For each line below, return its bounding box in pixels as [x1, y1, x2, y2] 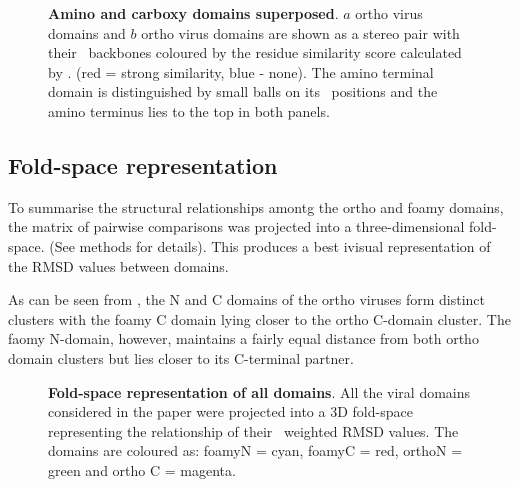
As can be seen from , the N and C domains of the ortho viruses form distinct [8, 289, 485, 310]
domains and [48, 22, 126, 43]
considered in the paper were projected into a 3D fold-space [48, 401, 413, 422]
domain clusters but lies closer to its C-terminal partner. [8, 347, 354, 368]
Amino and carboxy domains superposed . [48, 3, 339, 23]
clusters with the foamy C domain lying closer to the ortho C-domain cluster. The [8, 308, 511, 329]
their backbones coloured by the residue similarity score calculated [48, 42, 462, 63]
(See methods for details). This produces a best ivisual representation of [49, 235, 491, 256]
